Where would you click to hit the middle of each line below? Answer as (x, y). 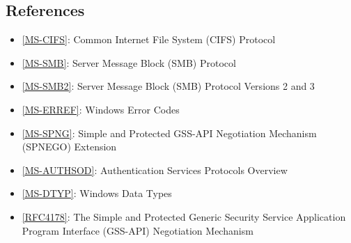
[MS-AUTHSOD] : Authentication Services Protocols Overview (155, 170)
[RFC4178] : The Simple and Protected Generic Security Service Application (184, 216)
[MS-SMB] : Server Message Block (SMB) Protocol (129, 62)
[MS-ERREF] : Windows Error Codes (101, 109)
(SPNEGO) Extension (69, 147)
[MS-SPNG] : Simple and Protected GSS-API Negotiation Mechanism (169, 133)
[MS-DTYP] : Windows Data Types (97, 193)
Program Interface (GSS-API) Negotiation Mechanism (138, 230)
